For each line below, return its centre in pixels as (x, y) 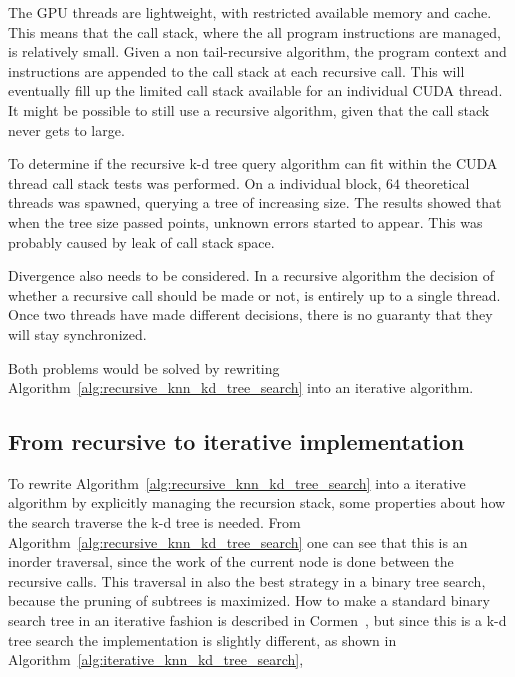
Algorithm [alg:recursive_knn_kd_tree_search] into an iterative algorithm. (241, 387)
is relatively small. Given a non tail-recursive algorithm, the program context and (257, 51)
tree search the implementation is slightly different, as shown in (202, 639)
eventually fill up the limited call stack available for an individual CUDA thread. (255, 90)
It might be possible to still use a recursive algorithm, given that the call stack (249, 109)
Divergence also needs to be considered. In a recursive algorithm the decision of (251, 275)
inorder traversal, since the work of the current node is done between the (231, 561)
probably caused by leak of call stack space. (141, 241)
